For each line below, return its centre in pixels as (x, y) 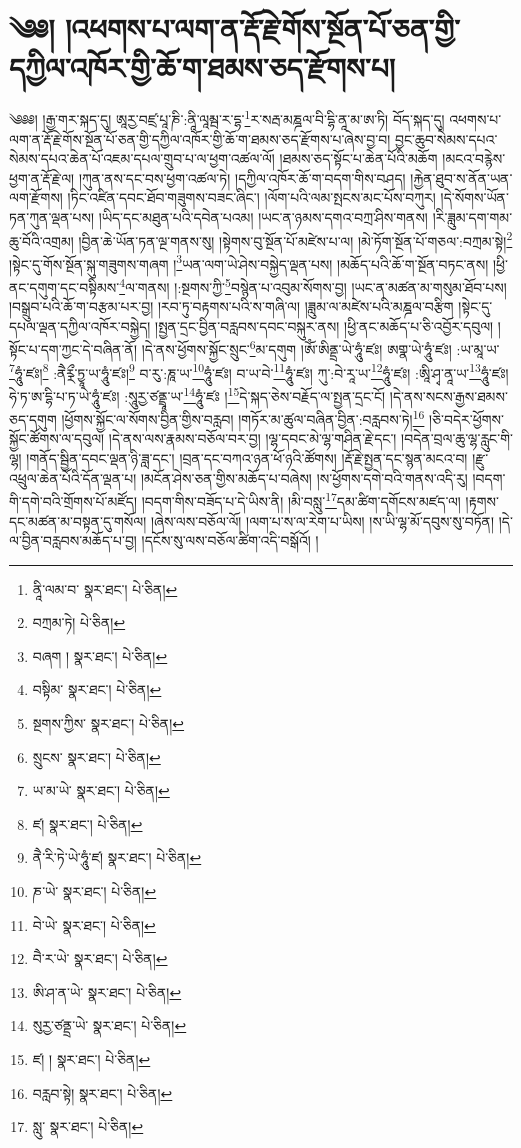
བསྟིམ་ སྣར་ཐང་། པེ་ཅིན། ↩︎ (97, 689)
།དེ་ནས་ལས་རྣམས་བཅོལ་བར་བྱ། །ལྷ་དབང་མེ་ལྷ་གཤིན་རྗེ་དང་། (252, 438)
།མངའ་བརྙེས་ (474, 158)
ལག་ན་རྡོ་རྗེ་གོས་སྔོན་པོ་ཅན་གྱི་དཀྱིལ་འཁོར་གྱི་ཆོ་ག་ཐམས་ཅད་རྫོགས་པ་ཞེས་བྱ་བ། (200, 138)
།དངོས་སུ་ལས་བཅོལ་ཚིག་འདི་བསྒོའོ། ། (230, 540)
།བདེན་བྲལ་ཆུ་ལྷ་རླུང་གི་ (457, 438)
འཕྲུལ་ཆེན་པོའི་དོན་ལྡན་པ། (73, 477)
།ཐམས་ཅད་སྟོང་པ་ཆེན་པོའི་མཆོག (358, 158)
